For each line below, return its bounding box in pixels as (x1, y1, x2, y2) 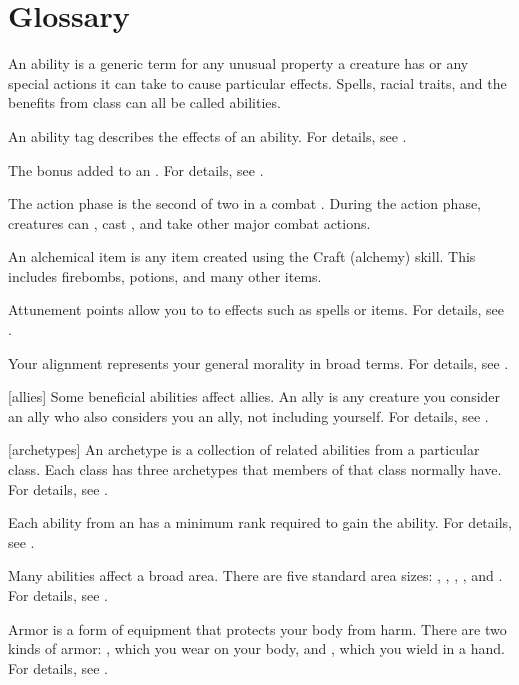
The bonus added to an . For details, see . (8, 159, 264, 180)
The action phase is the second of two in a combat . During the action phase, (8, 193, 482, 214)
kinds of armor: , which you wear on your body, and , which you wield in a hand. (8, 638, 505, 659)
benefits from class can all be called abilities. (8, 92, 281, 113)
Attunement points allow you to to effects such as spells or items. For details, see (8, 299, 504, 320)
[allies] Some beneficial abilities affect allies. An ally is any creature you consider (8, 386, 501, 407)
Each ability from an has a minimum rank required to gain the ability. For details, (8, 512, 513, 533)
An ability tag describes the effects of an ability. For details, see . (8, 125, 407, 146)
